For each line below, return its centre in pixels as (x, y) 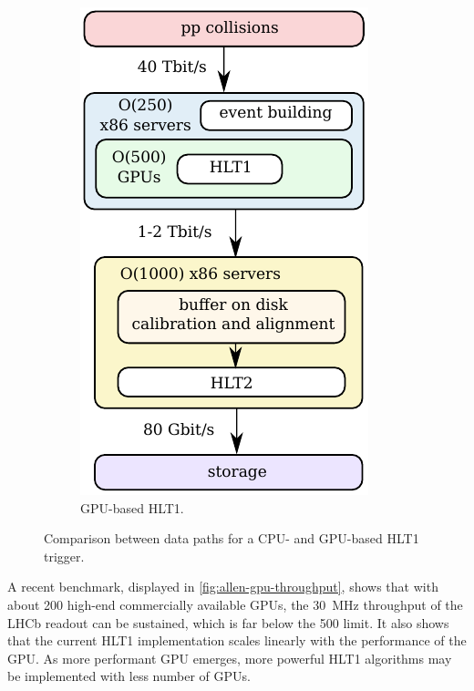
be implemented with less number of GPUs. (129, 676)
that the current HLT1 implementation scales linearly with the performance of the (237, 640)
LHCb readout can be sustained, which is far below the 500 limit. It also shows (228, 622)
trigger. (64, 556)
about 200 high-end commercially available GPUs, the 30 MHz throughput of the (235, 604)
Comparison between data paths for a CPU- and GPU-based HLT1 (232, 538)
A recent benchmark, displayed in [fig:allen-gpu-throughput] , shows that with (223, 587)
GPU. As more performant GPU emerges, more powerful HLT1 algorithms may (230, 658)
